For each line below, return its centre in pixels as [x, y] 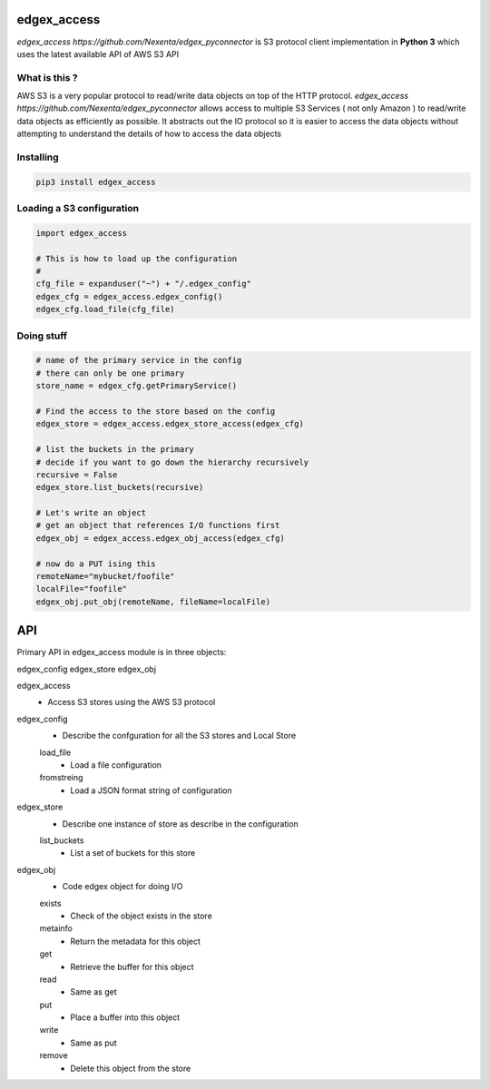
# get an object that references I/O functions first [158, 525]
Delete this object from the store [131, 1068]
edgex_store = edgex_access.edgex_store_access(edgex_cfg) [170, 424]
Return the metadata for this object [136, 941]
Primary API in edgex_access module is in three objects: [122, 652]
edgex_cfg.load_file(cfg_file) [106, 309]
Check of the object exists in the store [141, 916]
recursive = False [77, 475]
